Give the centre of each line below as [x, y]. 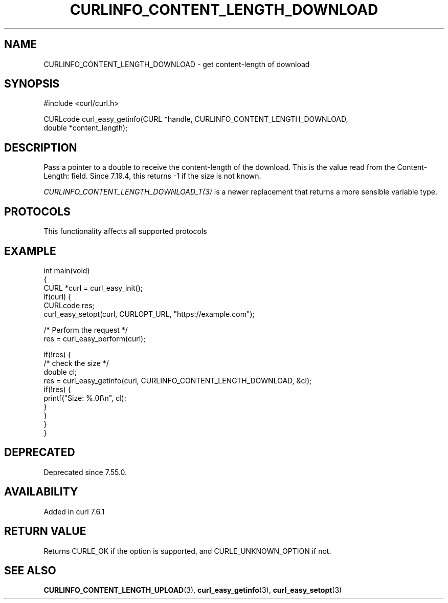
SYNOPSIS [32, 84]
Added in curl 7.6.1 [74, 511]
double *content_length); [86, 128]
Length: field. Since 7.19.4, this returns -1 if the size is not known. [152, 176]
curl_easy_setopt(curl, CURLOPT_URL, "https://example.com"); [149, 314]
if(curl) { [58, 296]
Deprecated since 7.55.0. [85, 472]
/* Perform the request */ [86, 330]
